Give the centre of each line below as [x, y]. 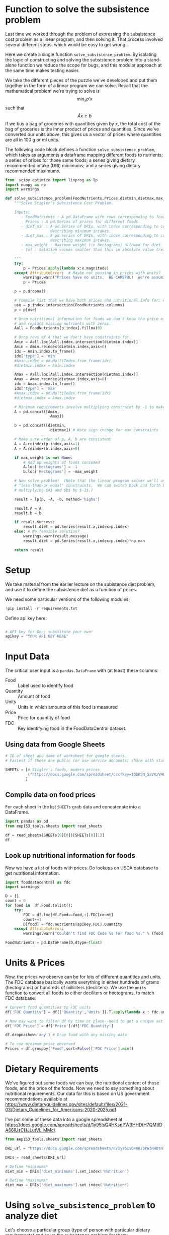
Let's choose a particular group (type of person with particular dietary [78, 1230]
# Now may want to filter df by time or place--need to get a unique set [84, 1021]
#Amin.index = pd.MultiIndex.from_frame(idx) [63, 361]
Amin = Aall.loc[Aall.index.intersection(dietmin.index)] [76, 342]
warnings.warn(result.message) [56, 536]
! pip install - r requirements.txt [41, 608]
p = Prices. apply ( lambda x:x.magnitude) [66, 268]
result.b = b [28, 513]
